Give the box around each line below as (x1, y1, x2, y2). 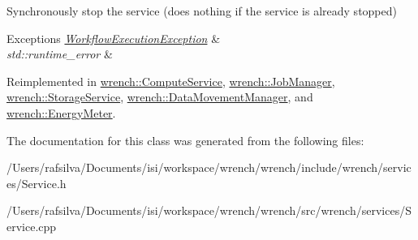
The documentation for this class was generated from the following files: (6, 131, 364, 148)
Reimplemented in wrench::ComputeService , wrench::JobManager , (6, 72, 335, 89)
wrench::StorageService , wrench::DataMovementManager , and (6, 88, 313, 105)
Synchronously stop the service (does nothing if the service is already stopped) (6, 2, 397, 19)
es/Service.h (6, 174, 67, 191)
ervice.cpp (6, 217, 57, 234)
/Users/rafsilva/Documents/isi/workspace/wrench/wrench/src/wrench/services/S (6, 202, 412, 219)
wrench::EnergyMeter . (6, 104, 116, 121)
